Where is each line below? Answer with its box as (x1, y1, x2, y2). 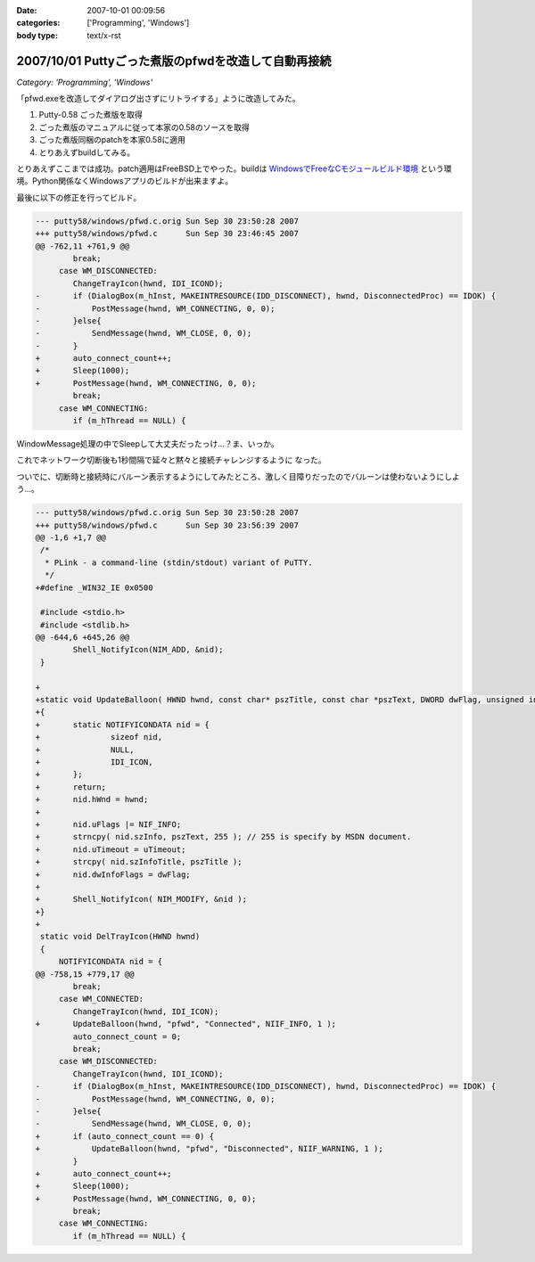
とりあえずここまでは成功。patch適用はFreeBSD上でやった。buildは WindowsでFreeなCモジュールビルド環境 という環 (16, 163, 452, 174)
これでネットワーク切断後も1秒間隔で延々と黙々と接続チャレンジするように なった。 (16, 455, 327, 465)
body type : (16, 29, 58, 40)
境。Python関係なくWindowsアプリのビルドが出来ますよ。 (16, 176, 234, 186)
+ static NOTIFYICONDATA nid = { (35, 719, 210, 730)
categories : (16, 18, 61, 29)
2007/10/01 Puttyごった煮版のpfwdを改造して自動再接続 (16, 53, 332, 69)
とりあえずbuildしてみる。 (38, 147, 136, 158)
